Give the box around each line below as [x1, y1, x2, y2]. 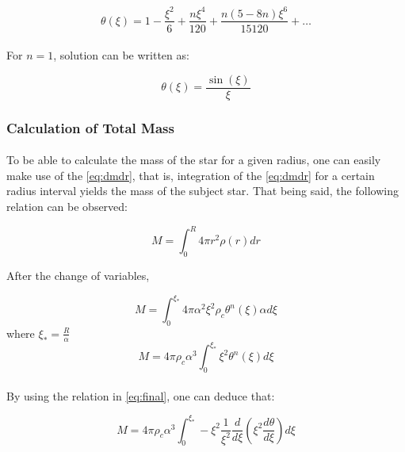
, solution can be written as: [53, 47, 189, 63]
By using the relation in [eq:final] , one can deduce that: [6, 387, 275, 404]
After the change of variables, [6, 266, 150, 283]
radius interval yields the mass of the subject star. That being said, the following [6, 182, 399, 199]
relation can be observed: [6, 198, 128, 215]
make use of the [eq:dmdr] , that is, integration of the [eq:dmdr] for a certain [6, 167, 375, 183]
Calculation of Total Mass [6, 117, 174, 137]
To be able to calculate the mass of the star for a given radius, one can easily [6, 151, 381, 168]
